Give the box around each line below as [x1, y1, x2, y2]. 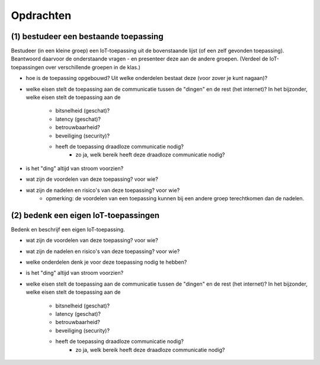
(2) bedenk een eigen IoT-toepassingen [11, 210, 160, 220]
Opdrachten [11, 9, 72, 22]
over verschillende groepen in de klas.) [45, 63, 140, 71]
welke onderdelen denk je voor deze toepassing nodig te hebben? [25, 258, 187, 265]
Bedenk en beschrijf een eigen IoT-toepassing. [11, 226, 126, 233]
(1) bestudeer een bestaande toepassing [11, 31, 164, 41]
